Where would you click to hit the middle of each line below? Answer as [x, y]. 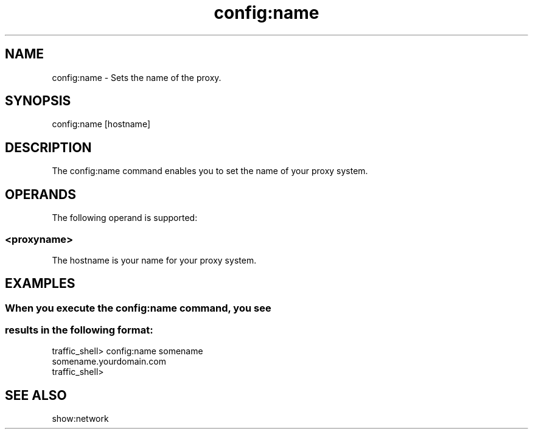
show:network [80, 419]
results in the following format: [79, 330]
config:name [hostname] [101, 124]
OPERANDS [40, 194]
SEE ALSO [36, 395]
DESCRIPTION [48, 147]
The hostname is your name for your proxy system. [154, 260]
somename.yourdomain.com [109, 362]
